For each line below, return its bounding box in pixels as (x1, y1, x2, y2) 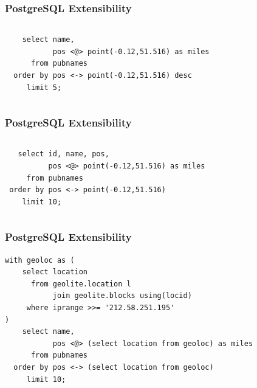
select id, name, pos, (18, 150, 109, 159)
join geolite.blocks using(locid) (52, 291, 192, 300)
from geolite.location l (30, 279, 131, 288)
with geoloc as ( (5, 255, 75, 265)
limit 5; (26, 83, 62, 92)
